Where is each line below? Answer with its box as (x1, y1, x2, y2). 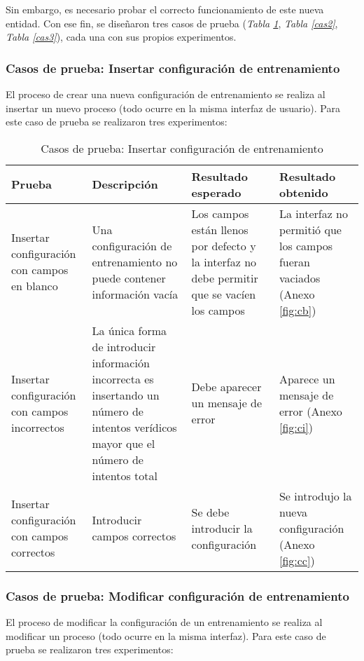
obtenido (279, 184, 328, 200)
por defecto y (191, 237, 256, 254)
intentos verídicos (92, 418, 177, 435)
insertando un (92, 386, 160, 403)
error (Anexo (279, 402, 342, 419)
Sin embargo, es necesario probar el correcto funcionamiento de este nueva (6, 2, 324, 16)
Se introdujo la (279, 487, 352, 504)
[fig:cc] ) (279, 552, 315, 568)
